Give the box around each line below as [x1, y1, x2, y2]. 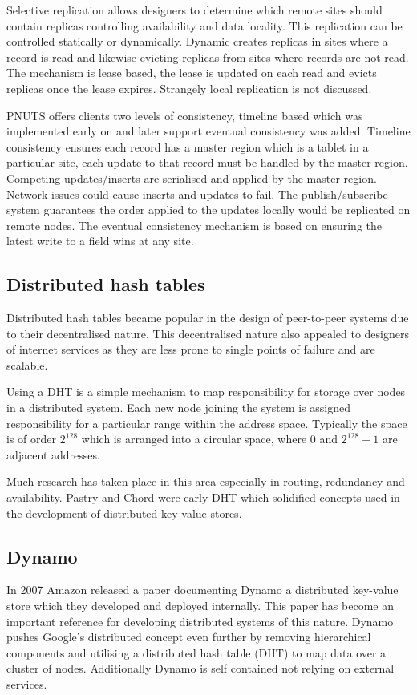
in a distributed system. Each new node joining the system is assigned [6, 399, 351, 416]
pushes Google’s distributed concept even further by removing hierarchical [6, 628, 371, 645]
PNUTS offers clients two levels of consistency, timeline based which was [6, 107, 363, 123]
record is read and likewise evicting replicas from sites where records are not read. [6, 48, 409, 65]
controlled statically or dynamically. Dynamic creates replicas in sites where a [6, 33, 388, 50]
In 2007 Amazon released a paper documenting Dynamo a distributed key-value [6, 581, 399, 598]
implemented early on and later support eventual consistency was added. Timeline [6, 123, 411, 139]
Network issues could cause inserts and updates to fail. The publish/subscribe [6, 185, 388, 202]
